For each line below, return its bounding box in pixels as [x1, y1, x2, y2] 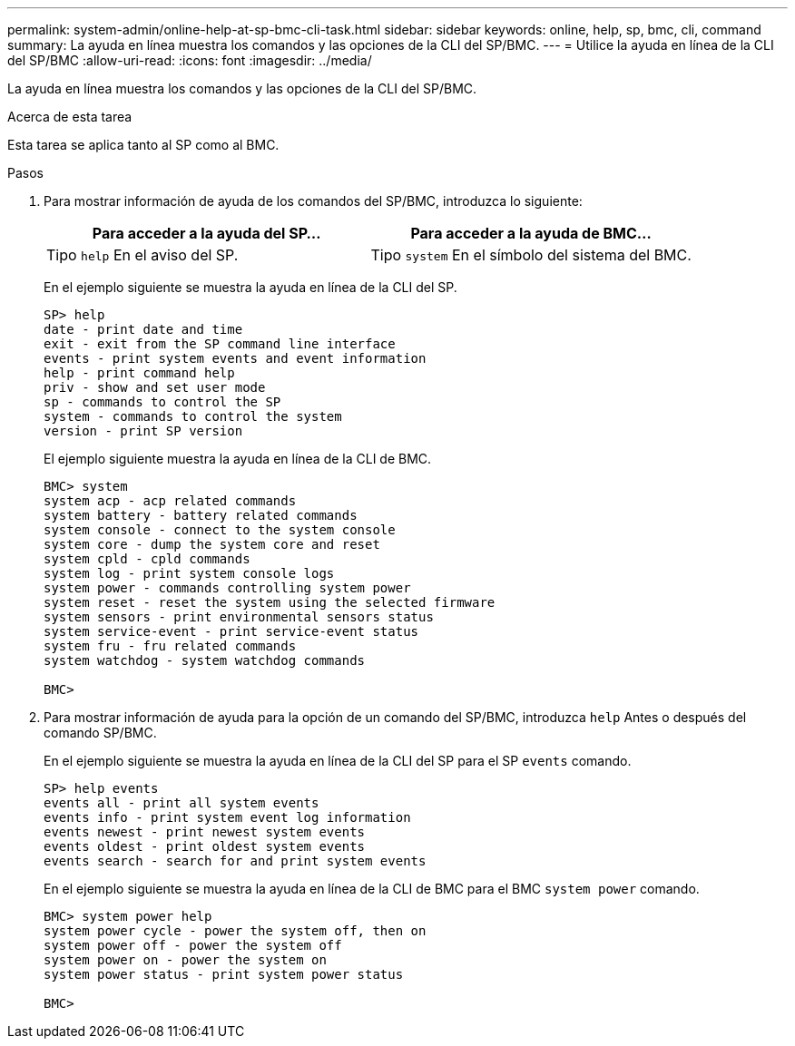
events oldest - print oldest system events [44, 839, 366, 854]
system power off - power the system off [44, 938, 342, 953]
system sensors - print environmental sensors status [44, 610, 434, 624]
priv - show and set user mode [44, 380, 266, 395]
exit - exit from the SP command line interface [44, 337, 396, 351]
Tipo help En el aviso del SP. [46, 246, 239, 264]
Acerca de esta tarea [7, 109, 132, 124]
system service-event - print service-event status [44, 624, 419, 639]
